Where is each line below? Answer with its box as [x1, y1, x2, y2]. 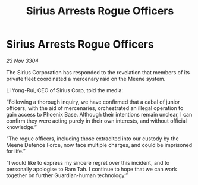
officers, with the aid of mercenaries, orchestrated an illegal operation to [6, 104, 184, 111]
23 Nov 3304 [6, 57, 39, 64]
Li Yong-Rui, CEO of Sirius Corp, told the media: [6, 86, 124, 93]
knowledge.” [6, 123, 37, 130]
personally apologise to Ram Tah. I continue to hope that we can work [6, 165, 177, 173]
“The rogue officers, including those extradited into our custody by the [6, 135, 180, 142]
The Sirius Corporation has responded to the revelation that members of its [6, 68, 190, 76]
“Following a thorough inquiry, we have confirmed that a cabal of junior [6, 98, 180, 105]
